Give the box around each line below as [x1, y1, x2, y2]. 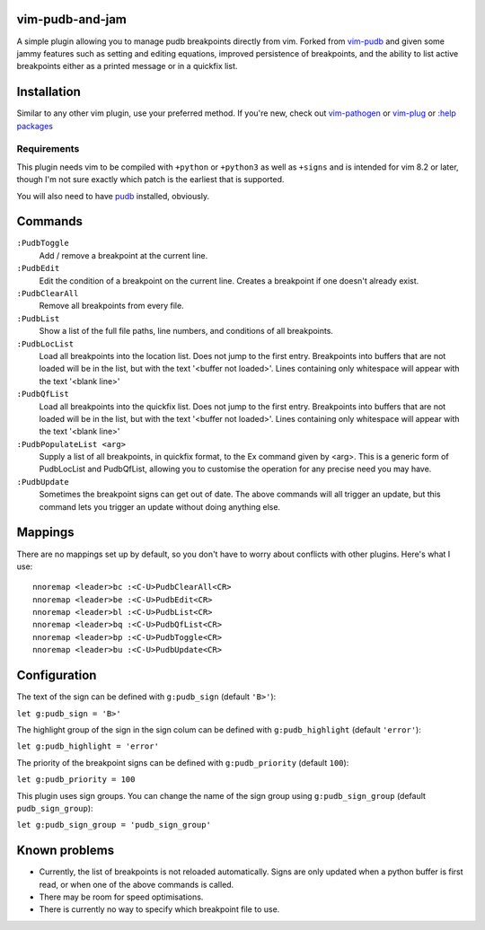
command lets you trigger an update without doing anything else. [39, 501, 281, 512]
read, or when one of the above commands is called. [39, 879, 234, 890]
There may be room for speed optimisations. [39, 891, 204, 902]
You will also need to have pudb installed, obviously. [16, 190, 210, 201]
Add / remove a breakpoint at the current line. [39, 250, 208, 260]
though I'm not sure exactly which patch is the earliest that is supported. [16, 174, 285, 185]
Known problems [16, 843, 115, 858]
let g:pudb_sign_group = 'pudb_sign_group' [16, 820, 211, 830]
